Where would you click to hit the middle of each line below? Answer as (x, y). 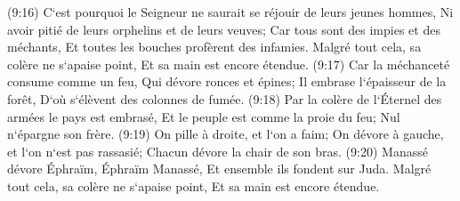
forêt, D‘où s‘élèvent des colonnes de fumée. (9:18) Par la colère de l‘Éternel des (225, 98)
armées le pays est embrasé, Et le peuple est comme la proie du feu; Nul (204, 116)
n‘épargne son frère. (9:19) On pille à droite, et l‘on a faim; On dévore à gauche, (226, 134)
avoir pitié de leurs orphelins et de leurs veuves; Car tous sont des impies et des (224, 29)
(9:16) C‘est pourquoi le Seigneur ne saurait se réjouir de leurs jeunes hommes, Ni (230, 12)
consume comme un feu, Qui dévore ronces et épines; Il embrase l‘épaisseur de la (227, 81)
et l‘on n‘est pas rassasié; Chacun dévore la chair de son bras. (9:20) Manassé (218, 151)
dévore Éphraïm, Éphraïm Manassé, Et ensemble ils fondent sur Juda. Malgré (219, 169)
